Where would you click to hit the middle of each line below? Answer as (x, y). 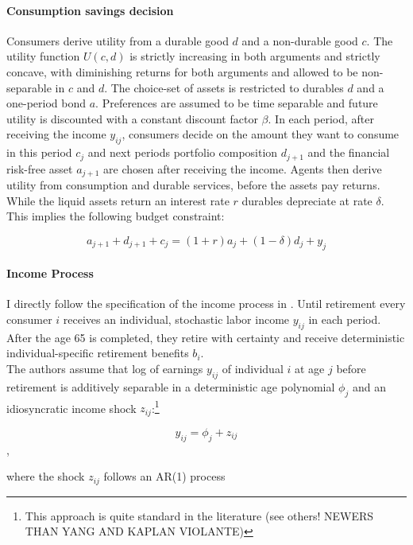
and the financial (349, 152)
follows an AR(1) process (164, 476)
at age (309, 369)
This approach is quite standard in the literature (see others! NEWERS (199, 515)
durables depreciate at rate (307, 200)
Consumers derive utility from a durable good (118, 40)
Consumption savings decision (90, 10)
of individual (253, 369)
